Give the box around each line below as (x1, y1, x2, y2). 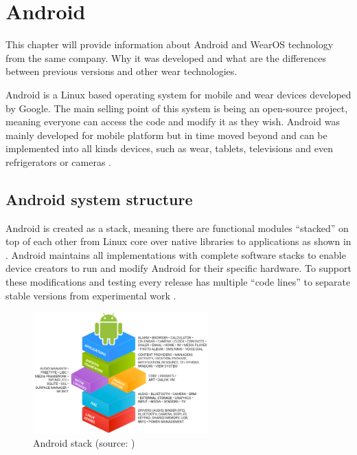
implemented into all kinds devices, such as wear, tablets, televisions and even (5, 141, 333, 156)
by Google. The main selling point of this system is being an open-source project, (5, 100, 348, 115)
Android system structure (5, 188, 193, 209)
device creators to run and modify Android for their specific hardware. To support (5, 261, 352, 275)
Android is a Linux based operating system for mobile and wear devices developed (5, 87, 352, 101)
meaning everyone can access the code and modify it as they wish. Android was (5, 114, 340, 129)
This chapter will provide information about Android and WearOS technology (5, 37, 334, 52)
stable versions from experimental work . (5, 288, 176, 302)
